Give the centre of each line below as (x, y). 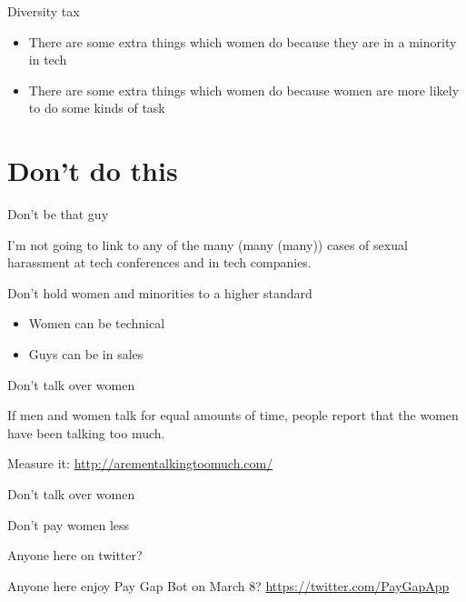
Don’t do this (93, 171)
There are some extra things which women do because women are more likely (244, 90)
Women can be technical (97, 323)
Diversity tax (44, 11)
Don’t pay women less (69, 524)
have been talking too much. (86, 432)
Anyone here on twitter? (75, 555)
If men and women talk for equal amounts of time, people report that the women (233, 415)
